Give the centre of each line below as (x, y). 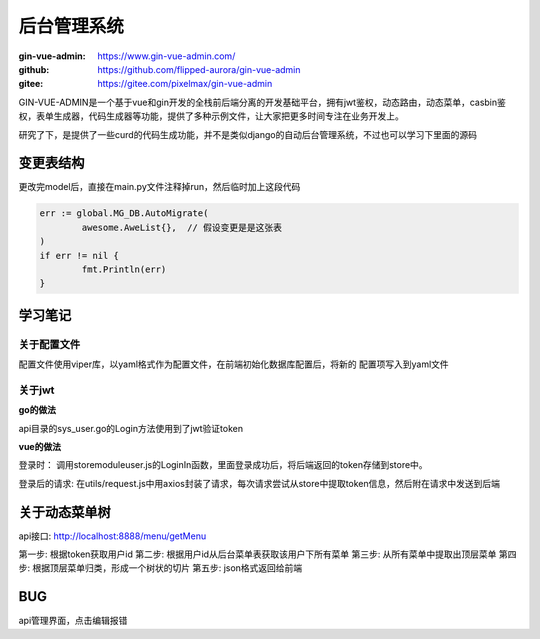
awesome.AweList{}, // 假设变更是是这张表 (181, 227)
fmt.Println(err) (124, 269)
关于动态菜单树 (64, 511)
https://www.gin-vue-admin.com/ (166, 56)
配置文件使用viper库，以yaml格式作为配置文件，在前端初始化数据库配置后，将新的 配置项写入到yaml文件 (233, 364)
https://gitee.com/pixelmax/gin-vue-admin (185, 84)
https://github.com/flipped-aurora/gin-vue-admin (199, 69)
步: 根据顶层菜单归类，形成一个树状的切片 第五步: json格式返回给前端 (160, 568)
